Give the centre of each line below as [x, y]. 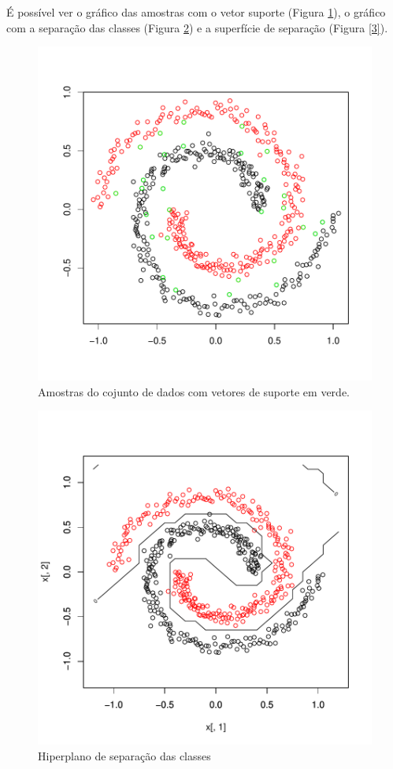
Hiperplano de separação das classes [124, 755]
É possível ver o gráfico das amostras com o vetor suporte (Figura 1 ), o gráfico [196, 12]
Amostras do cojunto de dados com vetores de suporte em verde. [194, 391]
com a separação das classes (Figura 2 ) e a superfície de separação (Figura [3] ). [197, 27]
